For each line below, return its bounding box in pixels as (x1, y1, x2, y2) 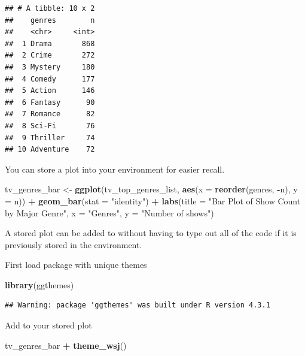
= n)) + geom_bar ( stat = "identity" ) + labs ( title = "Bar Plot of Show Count (5, 194, 301, 207)
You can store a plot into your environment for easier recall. (5, 162, 225, 175)
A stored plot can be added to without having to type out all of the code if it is (5, 227, 297, 239)
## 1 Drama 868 (5, 39, 95, 48)
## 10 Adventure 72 (5, 145, 95, 154)
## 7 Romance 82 (5, 110, 95, 119)
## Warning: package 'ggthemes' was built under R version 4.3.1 (5, 301, 270, 310)
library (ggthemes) (5, 278, 74, 291)
